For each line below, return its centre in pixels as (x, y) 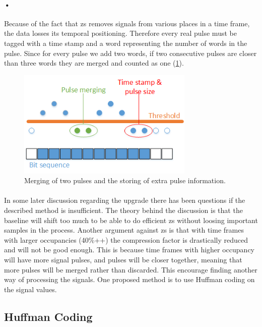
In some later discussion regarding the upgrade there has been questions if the (125, 200)
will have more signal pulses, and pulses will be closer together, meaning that (123, 260)
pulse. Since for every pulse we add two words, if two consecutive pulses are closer (130, 53)
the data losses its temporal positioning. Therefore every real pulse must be (120, 33)
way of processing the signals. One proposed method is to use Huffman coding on (129, 279)
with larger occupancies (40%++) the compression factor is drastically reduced (126, 239)
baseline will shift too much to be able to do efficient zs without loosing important (131, 220)
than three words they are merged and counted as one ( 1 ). (94, 63)
